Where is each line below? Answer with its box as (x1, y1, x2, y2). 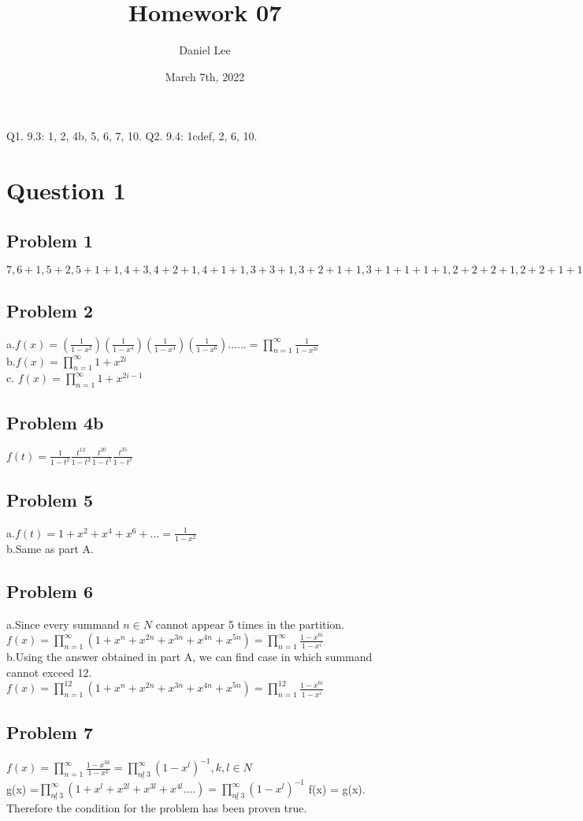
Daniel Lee (179, 42, 231, 58)
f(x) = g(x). (308, 780, 366, 797)
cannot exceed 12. (6, 663, 92, 680)
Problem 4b (6, 410, 104, 434)
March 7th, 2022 (165, 68, 245, 84)
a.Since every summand (6, 615, 120, 632)
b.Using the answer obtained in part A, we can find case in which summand (6, 648, 373, 665)
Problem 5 (6, 487, 93, 511)
